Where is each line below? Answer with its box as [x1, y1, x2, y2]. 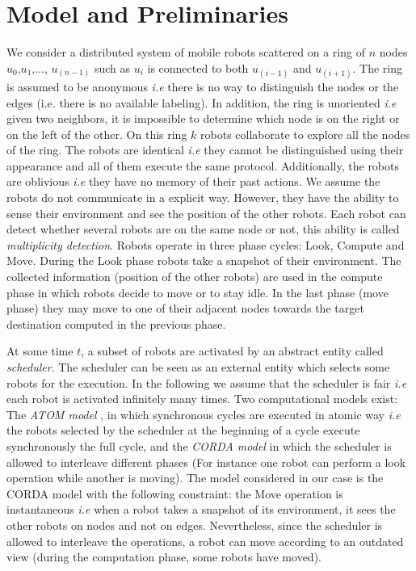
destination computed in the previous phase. [6, 315, 226, 332]
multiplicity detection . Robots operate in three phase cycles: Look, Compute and [6, 236, 405, 253]
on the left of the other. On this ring [6, 125, 187, 142]
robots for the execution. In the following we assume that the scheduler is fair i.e [6, 374, 407, 391]
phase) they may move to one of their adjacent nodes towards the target [6, 300, 364, 317]
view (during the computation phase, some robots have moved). [6, 548, 321, 565]
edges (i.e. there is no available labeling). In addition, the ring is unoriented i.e [6, 94, 397, 111]
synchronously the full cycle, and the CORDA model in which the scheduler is [6, 437, 392, 454]
